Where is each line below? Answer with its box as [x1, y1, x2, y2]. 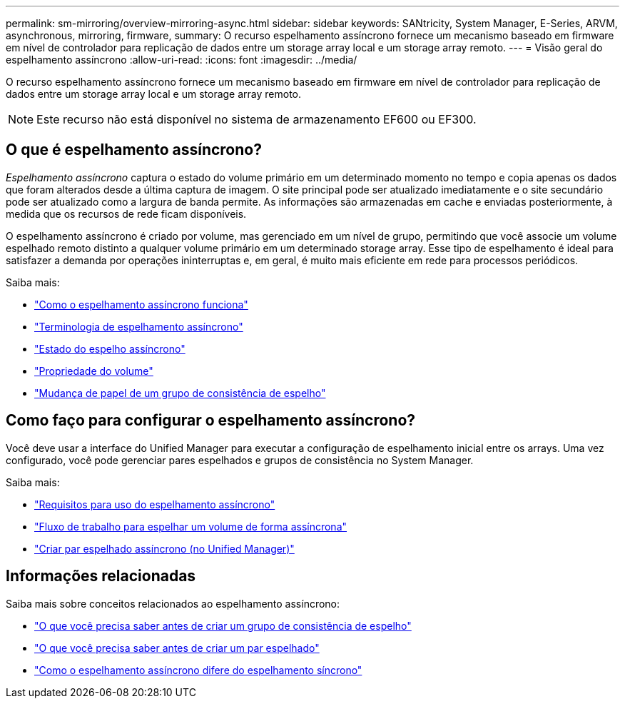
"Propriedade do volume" [34, 364, 153, 377]
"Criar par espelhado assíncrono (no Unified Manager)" [34, 542, 295, 555]
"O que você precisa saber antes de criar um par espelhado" [34, 641, 320, 654]
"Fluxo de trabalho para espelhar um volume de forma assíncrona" [34, 520, 347, 533]
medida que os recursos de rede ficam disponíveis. [6, 207, 247, 220]
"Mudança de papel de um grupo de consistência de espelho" [34, 386, 326, 399]
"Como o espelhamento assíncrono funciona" [34, 298, 248, 311]
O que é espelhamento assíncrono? [6, 141, 262, 159]
